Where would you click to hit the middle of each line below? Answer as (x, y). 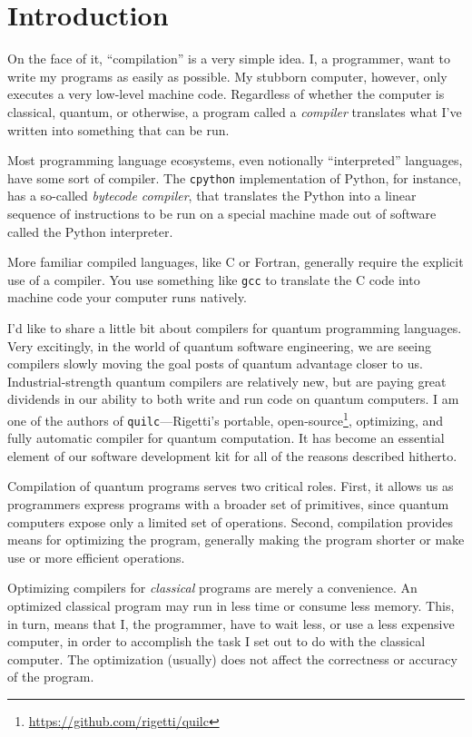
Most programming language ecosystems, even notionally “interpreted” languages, (235, 160)
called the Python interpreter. (90, 231)
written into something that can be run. (118, 129)
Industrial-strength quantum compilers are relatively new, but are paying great (227, 381)
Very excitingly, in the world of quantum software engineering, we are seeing (220, 345)
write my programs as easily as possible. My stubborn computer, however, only (227, 76)
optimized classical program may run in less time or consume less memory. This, (231, 605)
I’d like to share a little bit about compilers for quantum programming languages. (235, 327)
